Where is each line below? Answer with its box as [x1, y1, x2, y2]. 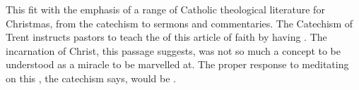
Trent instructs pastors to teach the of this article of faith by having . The [6, 30, 327, 44]
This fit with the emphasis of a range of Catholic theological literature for [6, 2, 325, 16]
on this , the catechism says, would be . [6, 70, 176, 85]
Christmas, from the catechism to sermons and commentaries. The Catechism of [6, 15, 353, 30]
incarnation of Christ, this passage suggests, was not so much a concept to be [6, 43, 341, 58]
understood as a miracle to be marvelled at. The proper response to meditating [6, 57, 349, 72]
